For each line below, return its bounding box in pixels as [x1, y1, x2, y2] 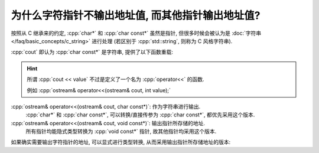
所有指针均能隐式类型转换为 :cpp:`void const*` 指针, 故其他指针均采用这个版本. [25, 128, 217, 135]
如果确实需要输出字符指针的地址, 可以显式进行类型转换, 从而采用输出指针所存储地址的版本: [11, 139, 230, 146]
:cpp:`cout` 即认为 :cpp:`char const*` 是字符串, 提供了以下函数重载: [11, 48, 174, 56]
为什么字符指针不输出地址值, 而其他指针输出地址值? [11, 9, 261, 22]
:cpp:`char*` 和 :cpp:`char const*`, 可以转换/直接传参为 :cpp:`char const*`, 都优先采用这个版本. [25, 111, 255, 118]
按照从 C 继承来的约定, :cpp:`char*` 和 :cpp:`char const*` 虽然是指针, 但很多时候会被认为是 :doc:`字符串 [11, 30, 262, 37]
